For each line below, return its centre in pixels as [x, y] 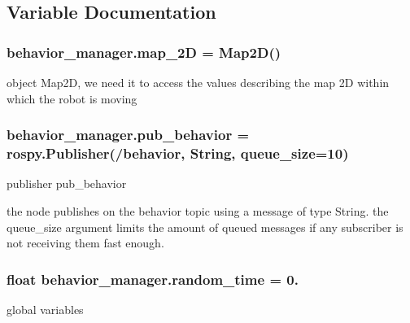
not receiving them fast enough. [85, 243]
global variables [45, 309]
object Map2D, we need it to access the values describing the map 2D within [198, 82]
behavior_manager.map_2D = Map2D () [144, 52]
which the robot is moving [72, 98]
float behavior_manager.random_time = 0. [153, 279]
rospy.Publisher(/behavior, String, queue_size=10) [178, 153]
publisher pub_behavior [67, 183]
